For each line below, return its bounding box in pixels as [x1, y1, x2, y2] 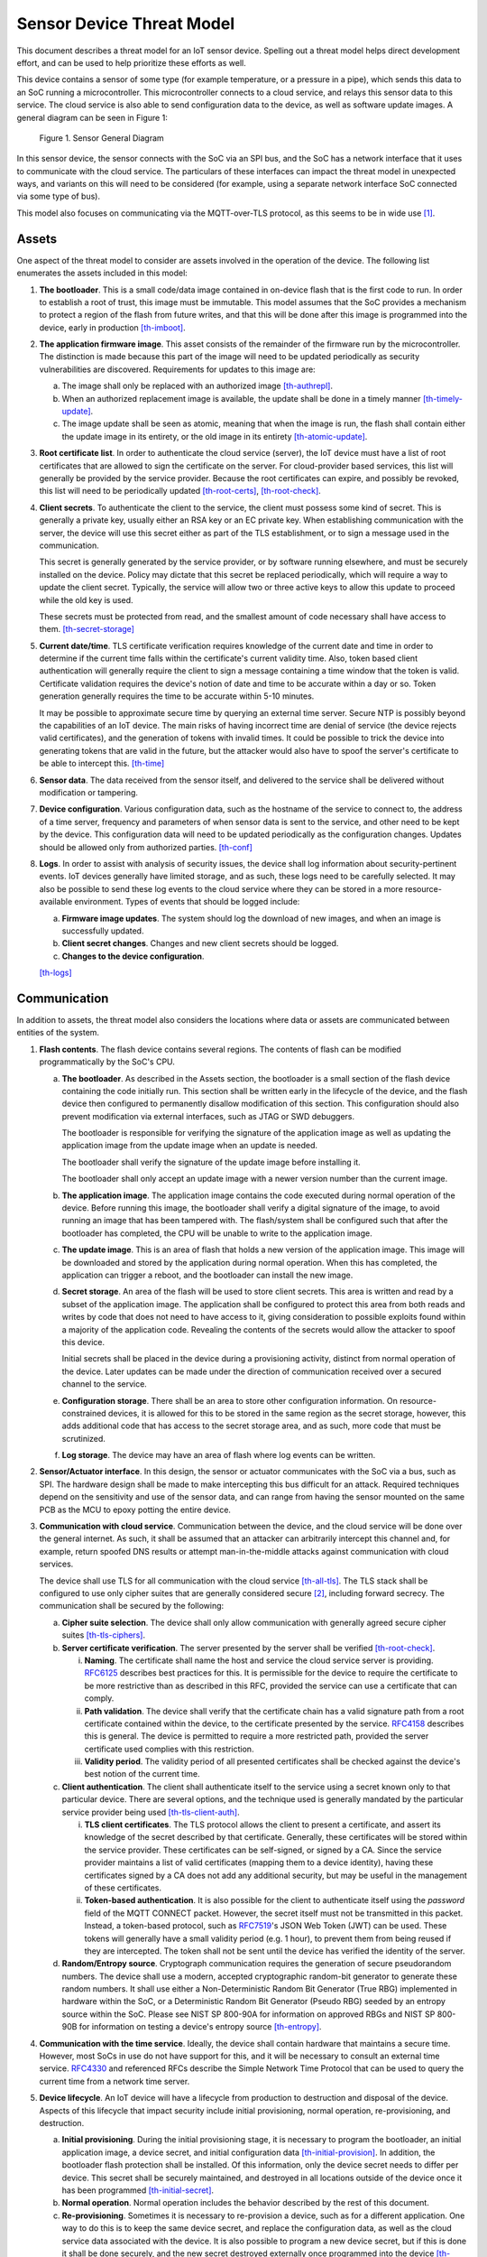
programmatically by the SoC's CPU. [39, 1056, 176, 1067]
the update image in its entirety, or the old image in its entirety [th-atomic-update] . [61, 431, 368, 441]
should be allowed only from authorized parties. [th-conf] [39, 841, 253, 852]
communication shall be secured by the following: [39, 1601, 225, 1611]
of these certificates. [84, 1882, 162, 1893]
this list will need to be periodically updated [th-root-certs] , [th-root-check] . [39, 486, 322, 497]
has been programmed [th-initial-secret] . [61, 2185, 215, 2196]
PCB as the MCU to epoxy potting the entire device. [39, 1504, 232, 1515]
